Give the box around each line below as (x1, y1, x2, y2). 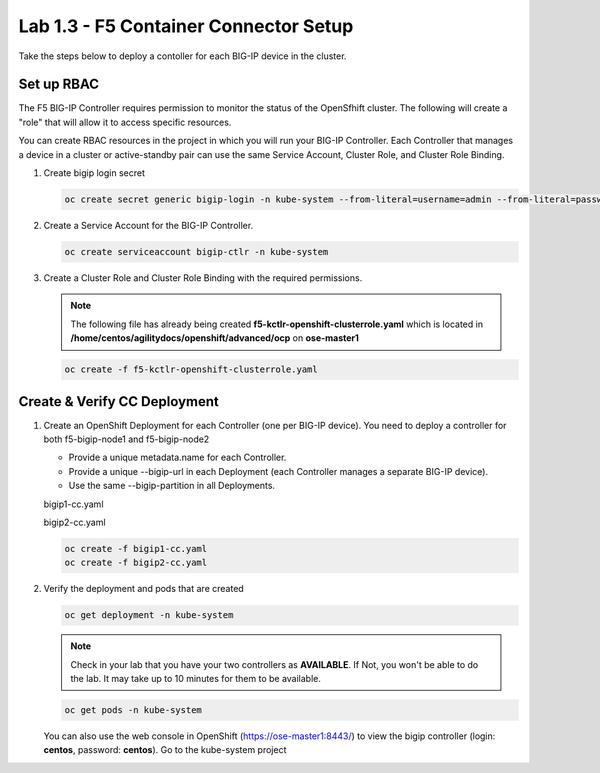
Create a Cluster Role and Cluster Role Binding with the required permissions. (43, 271, 363, 284)
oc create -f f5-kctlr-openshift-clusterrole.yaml (64, 364, 319, 375)
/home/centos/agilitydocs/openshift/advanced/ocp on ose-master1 (70, 332, 360, 344)
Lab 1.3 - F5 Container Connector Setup (18, 15, 354, 37)
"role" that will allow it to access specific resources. (18, 116, 232, 128)
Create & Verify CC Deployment (18, 393, 219, 410)
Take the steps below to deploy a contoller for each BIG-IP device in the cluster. (18, 50, 347, 62)
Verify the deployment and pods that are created (43, 583, 244, 595)
